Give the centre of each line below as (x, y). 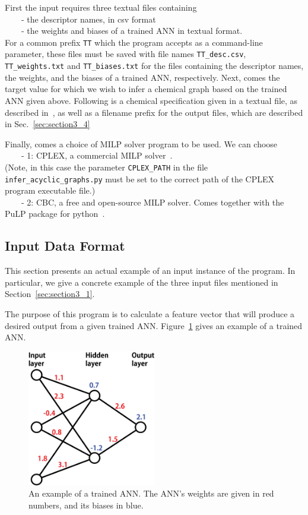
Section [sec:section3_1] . (50, 294)
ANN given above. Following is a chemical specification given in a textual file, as (151, 100)
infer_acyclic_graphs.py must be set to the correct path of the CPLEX (139, 178)
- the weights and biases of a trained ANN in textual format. (132, 31)
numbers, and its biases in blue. (86, 505)
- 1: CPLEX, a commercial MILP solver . (97, 155)
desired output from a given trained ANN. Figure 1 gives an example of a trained (154, 325)
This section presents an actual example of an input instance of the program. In (150, 271)
